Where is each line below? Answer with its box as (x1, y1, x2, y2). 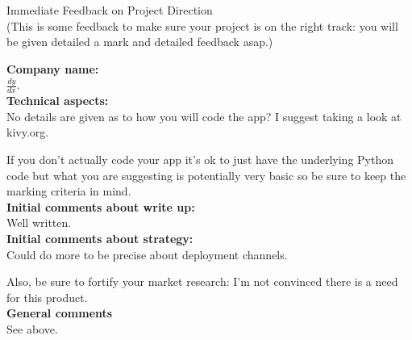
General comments (6, 304, 113, 321)
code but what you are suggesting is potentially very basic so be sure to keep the (6, 166, 406, 183)
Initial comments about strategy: (6, 229, 194, 246)
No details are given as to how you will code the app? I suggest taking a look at (6, 107, 402, 124)
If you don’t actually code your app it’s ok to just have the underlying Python (6, 150, 393, 167)
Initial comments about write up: (6, 198, 195, 215)
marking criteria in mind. (6, 183, 131, 199)
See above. (6, 320, 58, 337)
